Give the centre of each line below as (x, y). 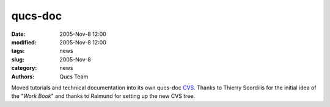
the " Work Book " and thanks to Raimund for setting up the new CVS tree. (103, 96)
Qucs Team (74, 77)
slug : (18, 59)
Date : (18, 34)
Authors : (23, 77)
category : (24, 68)
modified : (24, 42)
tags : (18, 51)
